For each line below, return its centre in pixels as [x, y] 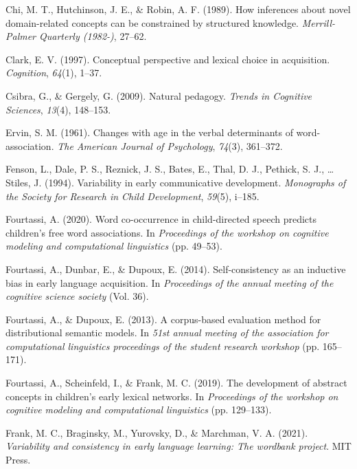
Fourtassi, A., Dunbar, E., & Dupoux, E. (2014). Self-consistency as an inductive [176, 269]
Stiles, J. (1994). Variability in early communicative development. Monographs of [176, 182]
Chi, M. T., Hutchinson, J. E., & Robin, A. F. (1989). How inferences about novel [178, 9]
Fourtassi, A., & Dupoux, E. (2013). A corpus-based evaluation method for [163, 319]
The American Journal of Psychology [135, 145]
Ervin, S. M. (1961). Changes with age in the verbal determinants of [149, 132]
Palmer [21, 36]
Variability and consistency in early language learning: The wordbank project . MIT [178, 446]
